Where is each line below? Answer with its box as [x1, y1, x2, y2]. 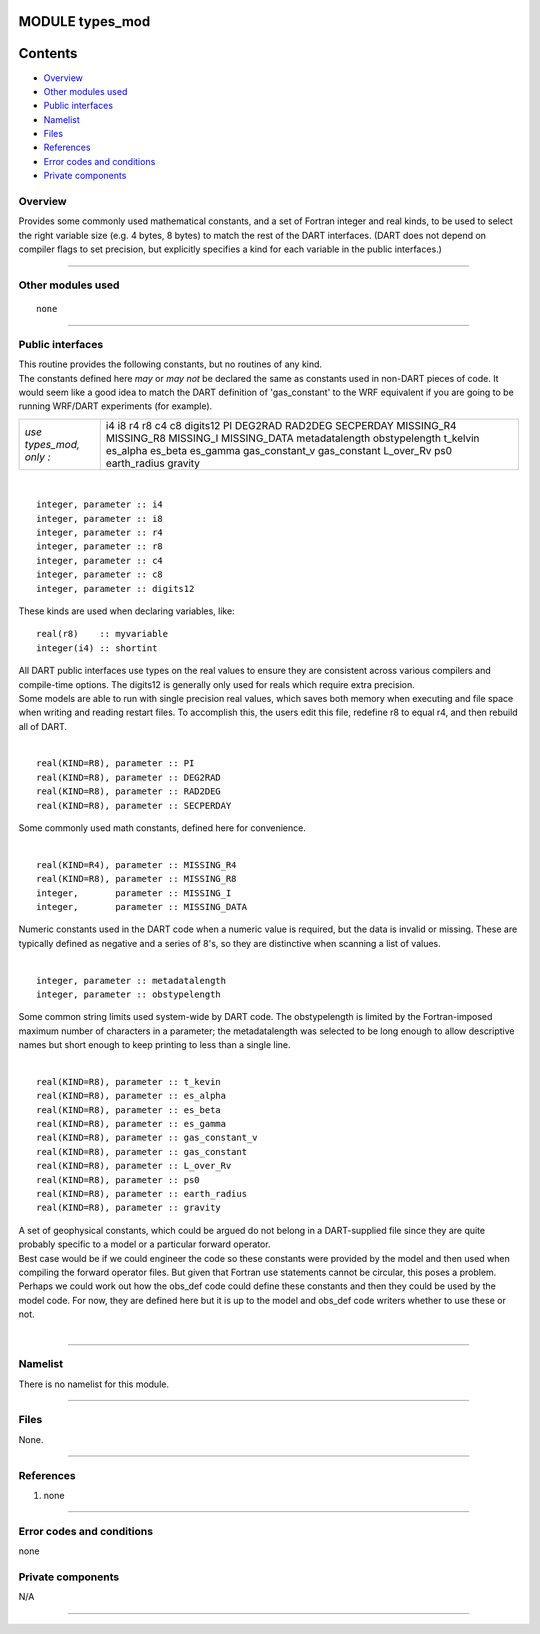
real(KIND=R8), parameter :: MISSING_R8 [36, 873, 237, 885]
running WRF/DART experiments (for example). [18, 400, 213, 412]
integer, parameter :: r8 [36, 541, 164, 552]
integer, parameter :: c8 [36, 569, 164, 580]
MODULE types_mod [18, 13, 151, 30]
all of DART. [18, 720, 67, 732]
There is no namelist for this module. [18, 1378, 170, 1390]
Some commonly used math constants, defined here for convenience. [18, 822, 307, 834]
